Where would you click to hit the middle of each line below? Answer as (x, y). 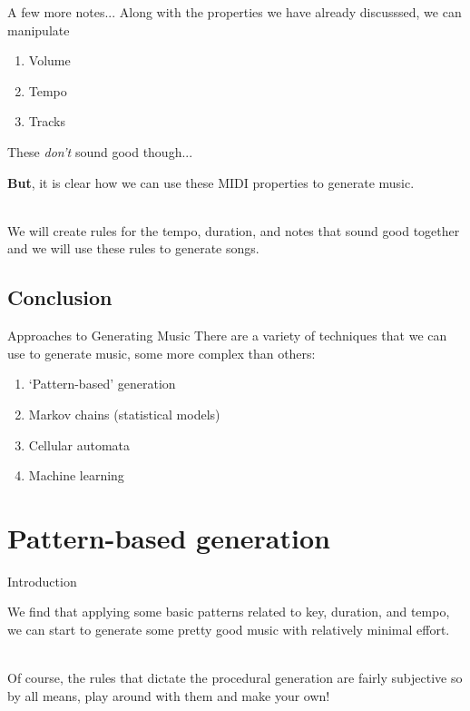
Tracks (47, 121)
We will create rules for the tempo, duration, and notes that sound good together (234, 230)
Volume (49, 60)
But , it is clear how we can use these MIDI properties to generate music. (211, 182)
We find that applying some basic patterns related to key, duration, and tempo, (229, 612)
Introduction (42, 581)
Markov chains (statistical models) (124, 414)
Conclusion (60, 297)
